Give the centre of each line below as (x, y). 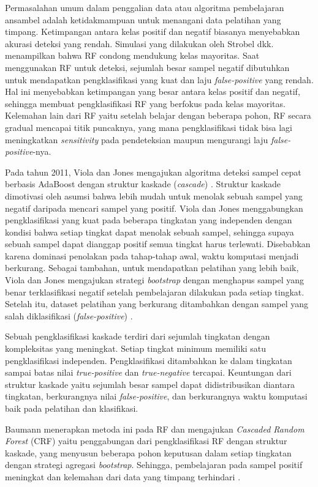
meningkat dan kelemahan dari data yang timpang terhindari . (123, 476)
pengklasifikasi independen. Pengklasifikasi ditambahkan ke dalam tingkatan (149, 360)
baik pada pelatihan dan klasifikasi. (72, 408)
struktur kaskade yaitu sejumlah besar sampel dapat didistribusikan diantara (150, 384)
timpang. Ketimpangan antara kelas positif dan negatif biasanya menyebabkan (153, 32)
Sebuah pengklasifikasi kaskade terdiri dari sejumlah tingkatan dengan (138, 336)
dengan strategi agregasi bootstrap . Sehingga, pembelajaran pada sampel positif (154, 465)
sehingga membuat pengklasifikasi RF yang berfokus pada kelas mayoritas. (145, 103)
